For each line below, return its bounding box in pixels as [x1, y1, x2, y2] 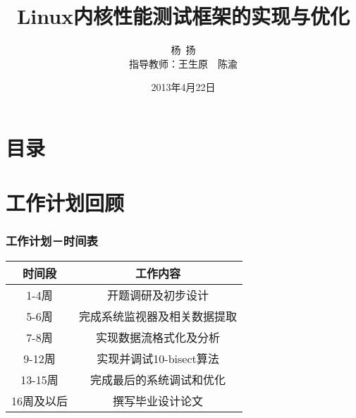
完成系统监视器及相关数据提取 [79, 307, 238, 324]
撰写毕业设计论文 [113, 392, 204, 409]
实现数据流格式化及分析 [96, 328, 221, 345]
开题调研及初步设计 [107, 286, 209, 303]
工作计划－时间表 [6, 232, 98, 250]
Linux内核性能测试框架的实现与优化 [16, 1, 350, 30]
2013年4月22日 [151, 80, 216, 94]
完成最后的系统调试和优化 [90, 371, 226, 388]
